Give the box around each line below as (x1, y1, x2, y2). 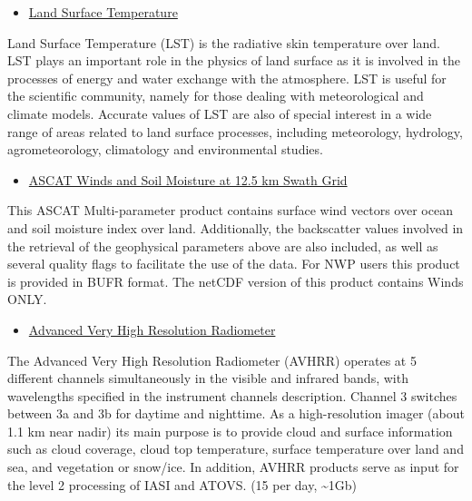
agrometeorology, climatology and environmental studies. (7, 140, 323, 159)
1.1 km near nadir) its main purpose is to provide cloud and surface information (7, 421, 453, 440)
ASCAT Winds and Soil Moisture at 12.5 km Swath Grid (28, 170, 348, 189)
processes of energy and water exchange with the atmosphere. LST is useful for (7, 68, 447, 87)
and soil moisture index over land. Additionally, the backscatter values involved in (7, 218, 464, 237)
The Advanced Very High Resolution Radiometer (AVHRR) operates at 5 (7, 350, 417, 369)
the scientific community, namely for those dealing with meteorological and (7, 86, 424, 105)
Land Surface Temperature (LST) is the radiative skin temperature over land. (7, 33, 440, 52)
